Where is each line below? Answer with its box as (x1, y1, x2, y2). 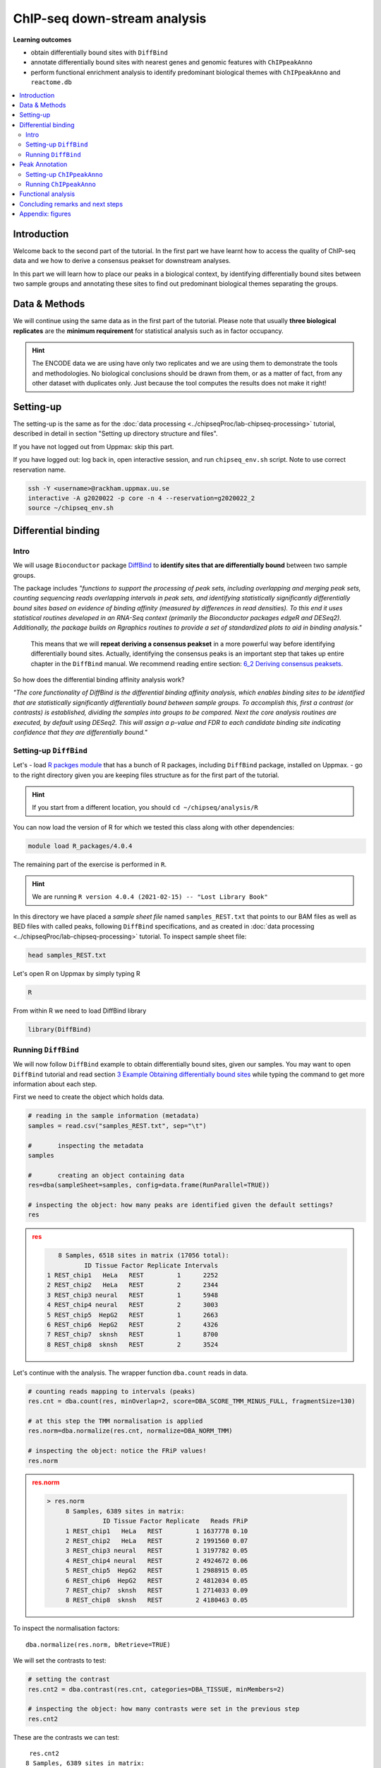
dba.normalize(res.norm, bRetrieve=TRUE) (25, 1641, 171, 1648)
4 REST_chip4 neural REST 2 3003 (47, 1301, 219, 1309)
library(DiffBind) (28, 1025, 92, 1033)
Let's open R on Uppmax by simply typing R (13, 969, 140, 977)
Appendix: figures (19, 209, 71, 219)
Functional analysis (19, 190, 75, 198)
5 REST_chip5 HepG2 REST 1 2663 (47, 1310, 219, 1319)
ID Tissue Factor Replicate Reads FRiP (102, 1517, 248, 1525)
